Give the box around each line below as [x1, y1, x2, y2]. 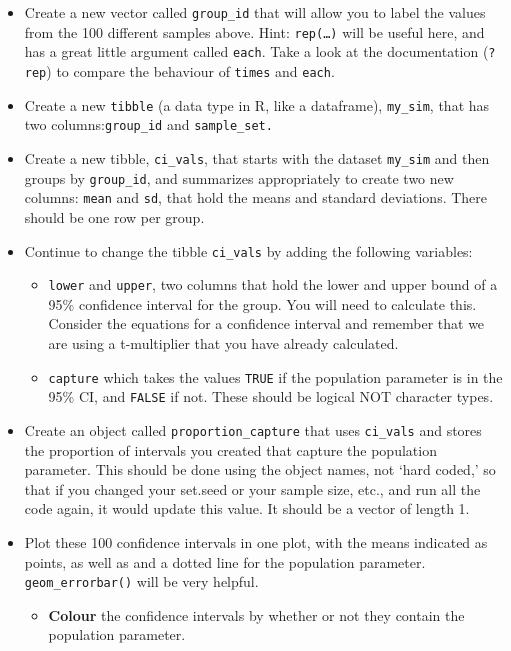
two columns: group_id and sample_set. [24, 114, 273, 135]
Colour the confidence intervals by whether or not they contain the [48, 604, 465, 625]
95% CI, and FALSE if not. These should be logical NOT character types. [48, 386, 494, 407]
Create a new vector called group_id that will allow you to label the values [24, 2, 486, 22]
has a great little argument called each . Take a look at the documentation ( [24, 41, 489, 62]
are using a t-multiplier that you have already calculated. [48, 333, 399, 353]
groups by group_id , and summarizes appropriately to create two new [24, 167, 454, 188]
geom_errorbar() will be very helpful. [24, 571, 259, 592]
